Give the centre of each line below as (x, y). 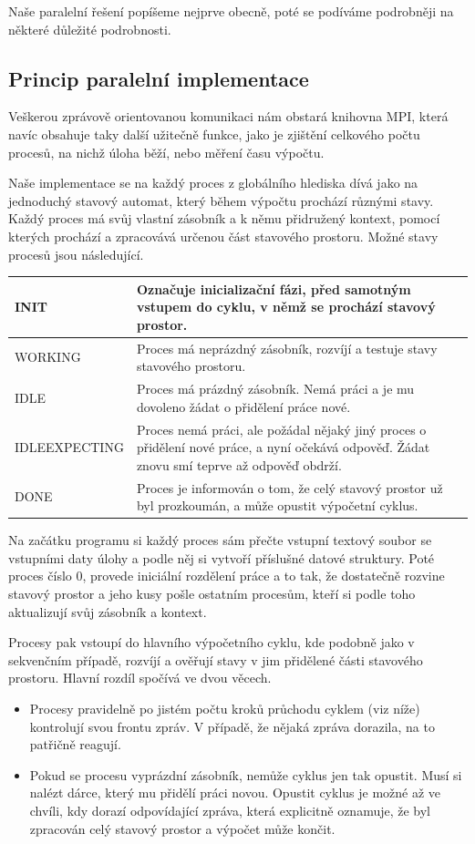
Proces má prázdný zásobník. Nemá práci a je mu (275, 389)
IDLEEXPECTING (69, 447)
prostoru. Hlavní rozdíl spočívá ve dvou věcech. (140, 678)
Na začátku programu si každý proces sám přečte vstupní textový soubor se (220, 540)
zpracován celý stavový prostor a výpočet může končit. (182, 828)
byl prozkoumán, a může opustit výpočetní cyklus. (277, 505)
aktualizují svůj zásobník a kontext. (108, 611)
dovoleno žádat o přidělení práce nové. (243, 406)
